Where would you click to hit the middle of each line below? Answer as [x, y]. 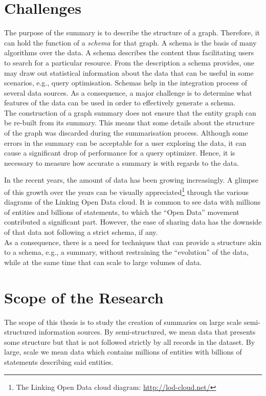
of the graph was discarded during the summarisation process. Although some [126, 133]
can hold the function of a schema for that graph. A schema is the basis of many [130, 42]
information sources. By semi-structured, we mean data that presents [147, 332]
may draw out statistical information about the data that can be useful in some [129, 72]
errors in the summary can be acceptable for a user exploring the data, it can [125, 142]
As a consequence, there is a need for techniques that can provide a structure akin [133, 242]
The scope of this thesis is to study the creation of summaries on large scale [123, 322]
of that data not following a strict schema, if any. [81, 232]
